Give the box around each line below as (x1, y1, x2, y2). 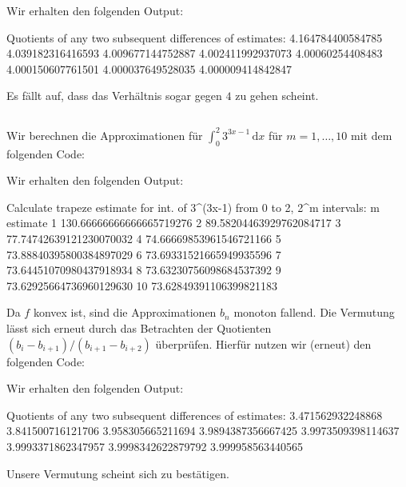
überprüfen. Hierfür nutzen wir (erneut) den (155, 335, 372, 352)
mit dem (351, 126, 392, 143)
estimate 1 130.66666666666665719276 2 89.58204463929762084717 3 (6, 214, 341, 231)
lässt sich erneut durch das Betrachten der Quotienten (6, 320, 272, 336)
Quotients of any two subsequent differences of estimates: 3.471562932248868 (6, 406, 383, 423)
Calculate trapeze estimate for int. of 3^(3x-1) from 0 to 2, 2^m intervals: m (6, 198, 380, 215)
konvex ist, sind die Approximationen (33, 304, 217, 321)
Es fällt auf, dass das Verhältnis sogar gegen (6, 87, 222, 104)
